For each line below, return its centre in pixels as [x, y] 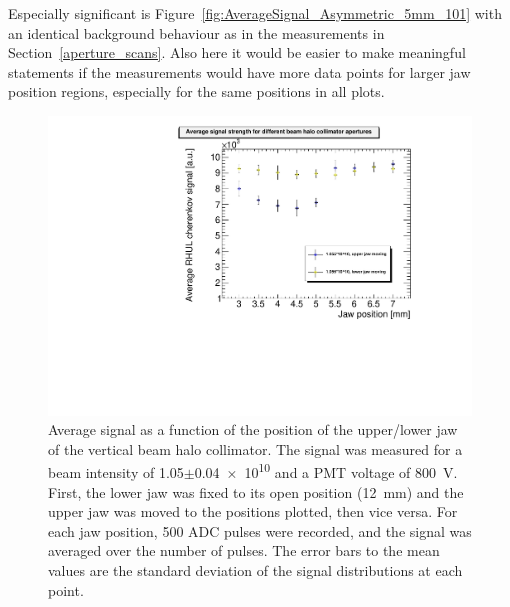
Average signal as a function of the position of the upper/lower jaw [253, 429]
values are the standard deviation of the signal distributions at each [255, 570]
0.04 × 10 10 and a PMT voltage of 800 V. [326, 471]
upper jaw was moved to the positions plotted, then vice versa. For [253, 511]
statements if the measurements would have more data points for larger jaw [239, 71]
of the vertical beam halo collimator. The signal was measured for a [255, 448]
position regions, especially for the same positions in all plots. [196, 91]
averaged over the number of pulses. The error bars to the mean [244, 550]
